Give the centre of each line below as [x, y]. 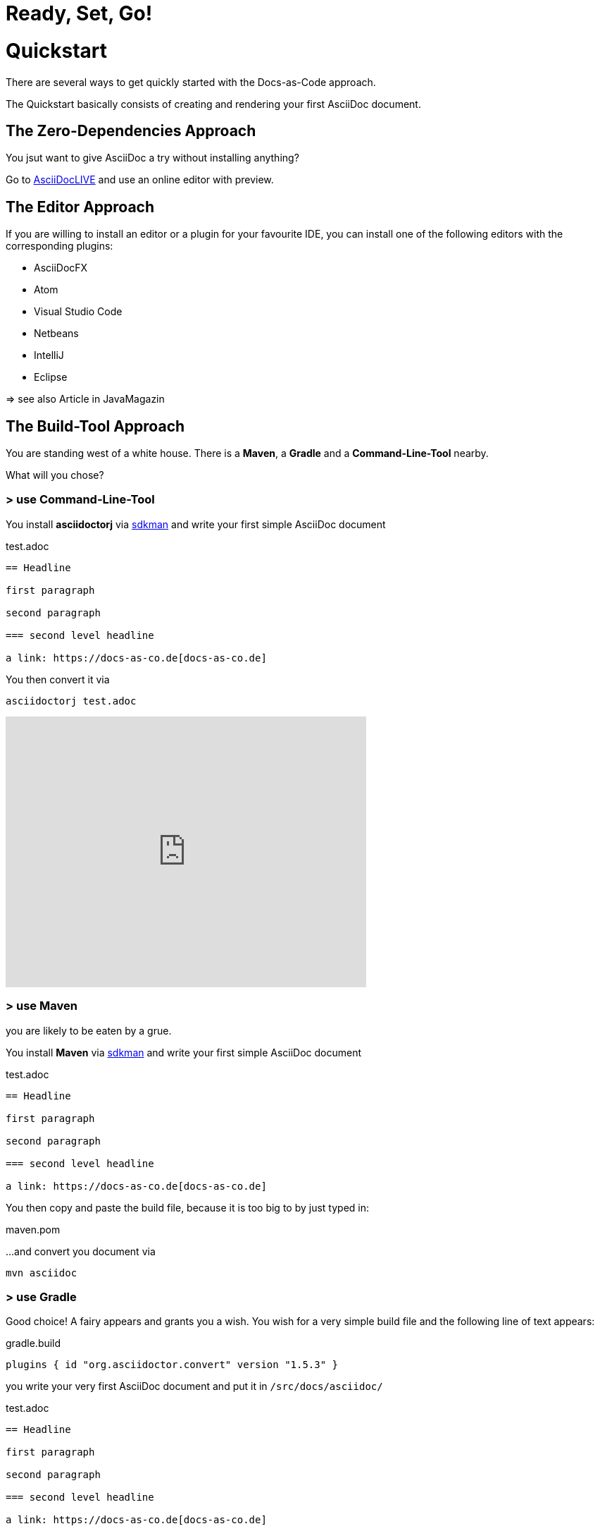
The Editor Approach [80, 207]
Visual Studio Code [78, 312]
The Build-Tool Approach [95, 426]
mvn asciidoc [42, 1273]
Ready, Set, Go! [79, 13]
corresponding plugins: [60, 246]
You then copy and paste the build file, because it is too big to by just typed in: [188, 1207]
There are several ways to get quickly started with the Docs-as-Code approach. [191, 82]
